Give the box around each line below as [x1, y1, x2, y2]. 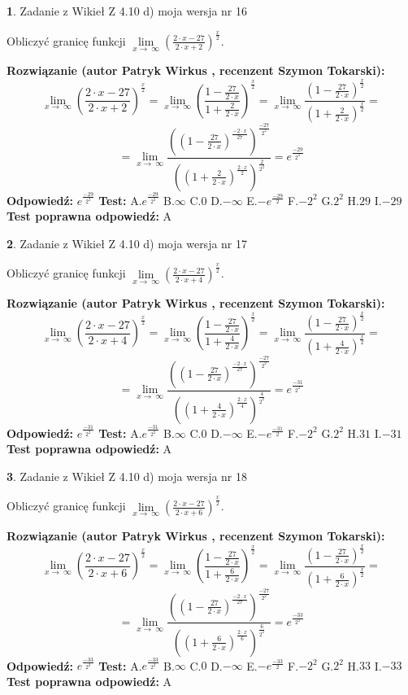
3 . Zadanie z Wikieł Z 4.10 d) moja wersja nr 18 [7, 467, 248, 484]
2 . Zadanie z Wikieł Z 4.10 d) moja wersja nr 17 [7, 234, 248, 251]
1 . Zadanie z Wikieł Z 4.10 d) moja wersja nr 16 [7, 2, 248, 19]
